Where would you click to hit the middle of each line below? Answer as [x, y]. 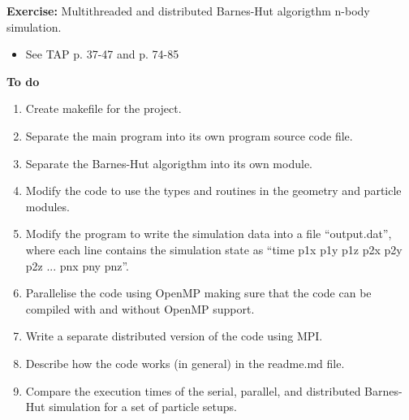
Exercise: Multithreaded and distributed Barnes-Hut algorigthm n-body [188, 11]
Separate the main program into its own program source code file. [189, 135]
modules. [47, 206]
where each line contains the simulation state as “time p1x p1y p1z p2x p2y [214, 249]
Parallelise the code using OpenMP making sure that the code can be [198, 293]
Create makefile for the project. [103, 108]
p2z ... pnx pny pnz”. [77, 265]
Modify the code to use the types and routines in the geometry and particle [213, 191]
